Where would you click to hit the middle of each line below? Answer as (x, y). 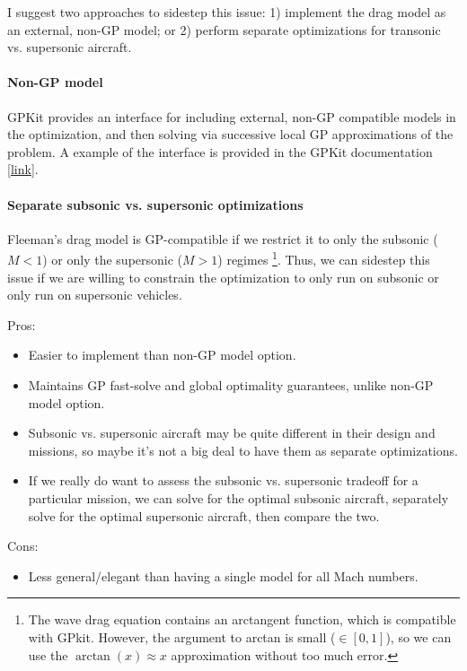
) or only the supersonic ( (113, 259)
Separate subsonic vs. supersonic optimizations (155, 204)
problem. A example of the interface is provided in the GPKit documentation (220, 151)
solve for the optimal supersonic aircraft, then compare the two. (204, 515)
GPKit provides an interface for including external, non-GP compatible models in (232, 116)
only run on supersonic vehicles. (95, 295)
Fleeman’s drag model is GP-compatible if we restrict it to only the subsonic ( (223, 238)
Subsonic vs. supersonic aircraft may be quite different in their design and (232, 433)
